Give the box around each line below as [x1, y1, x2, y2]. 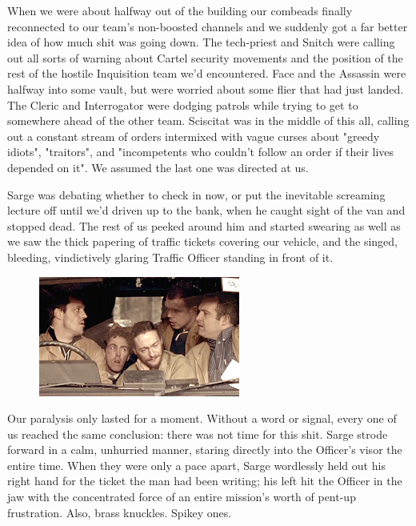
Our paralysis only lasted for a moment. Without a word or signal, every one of [7, 410, 397, 427]
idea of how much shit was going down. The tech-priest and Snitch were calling [7, 34, 395, 50]
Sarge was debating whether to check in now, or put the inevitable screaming [7, 186, 386, 203]
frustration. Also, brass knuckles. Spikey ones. [7, 504, 232, 520]
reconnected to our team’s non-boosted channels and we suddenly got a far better [7, 18, 408, 34]
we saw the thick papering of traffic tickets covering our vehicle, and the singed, [7, 233, 398, 250]
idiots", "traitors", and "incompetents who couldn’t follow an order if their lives [7, 143, 394, 160]
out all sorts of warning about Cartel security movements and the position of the [7, 49, 403, 66]
